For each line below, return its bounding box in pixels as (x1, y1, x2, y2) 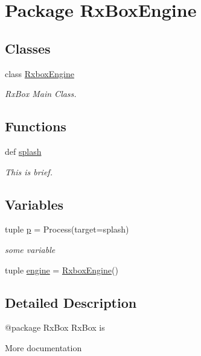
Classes (5, 39, 51, 57)
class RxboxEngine (5, 67, 74, 80)
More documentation (5, 341, 82, 354)
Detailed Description (5, 293, 137, 311)
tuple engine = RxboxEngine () (5, 263, 118, 276)
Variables (5, 195, 64, 213)
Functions (5, 117, 66, 136)
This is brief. (5, 165, 53, 178)
